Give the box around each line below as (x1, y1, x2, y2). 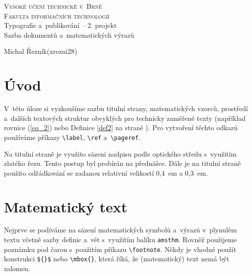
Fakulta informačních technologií (4, 10, 110, 21)
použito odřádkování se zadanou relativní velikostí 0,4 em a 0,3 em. (4, 167, 208, 178)
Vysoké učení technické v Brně (4, 1, 102, 11)
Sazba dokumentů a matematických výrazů (4, 29, 135, 40)
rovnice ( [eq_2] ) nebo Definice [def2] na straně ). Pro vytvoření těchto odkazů (4, 122, 238, 133)
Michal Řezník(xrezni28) (4, 46, 77, 56)
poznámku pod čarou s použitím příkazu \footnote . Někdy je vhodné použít (4, 244, 236, 254)
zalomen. (4, 263, 30, 273)
